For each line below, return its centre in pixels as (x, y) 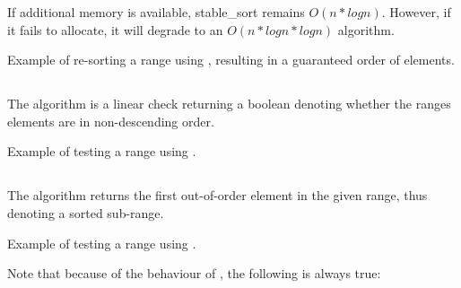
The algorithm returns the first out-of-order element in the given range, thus (217, 195)
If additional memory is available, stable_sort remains (156, 12)
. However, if (416, 12)
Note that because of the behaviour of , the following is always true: (194, 273)
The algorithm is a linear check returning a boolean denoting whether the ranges (229, 104)
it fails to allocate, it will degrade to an (115, 29)
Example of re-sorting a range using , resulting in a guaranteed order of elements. (231, 60)
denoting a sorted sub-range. (86, 212)
